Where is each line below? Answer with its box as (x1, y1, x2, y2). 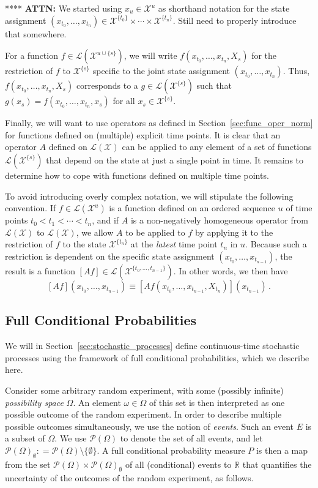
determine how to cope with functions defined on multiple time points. (5, 168, 269, 181)
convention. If (5, 201, 56, 214)
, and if (92, 214, 119, 227)
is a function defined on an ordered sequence (109, 201, 276, 214)
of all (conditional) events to (125, 457, 232, 470)
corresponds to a (76, 79, 138, 92)
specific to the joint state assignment (92, 64, 230, 77)
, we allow (76, 225, 114, 238)
